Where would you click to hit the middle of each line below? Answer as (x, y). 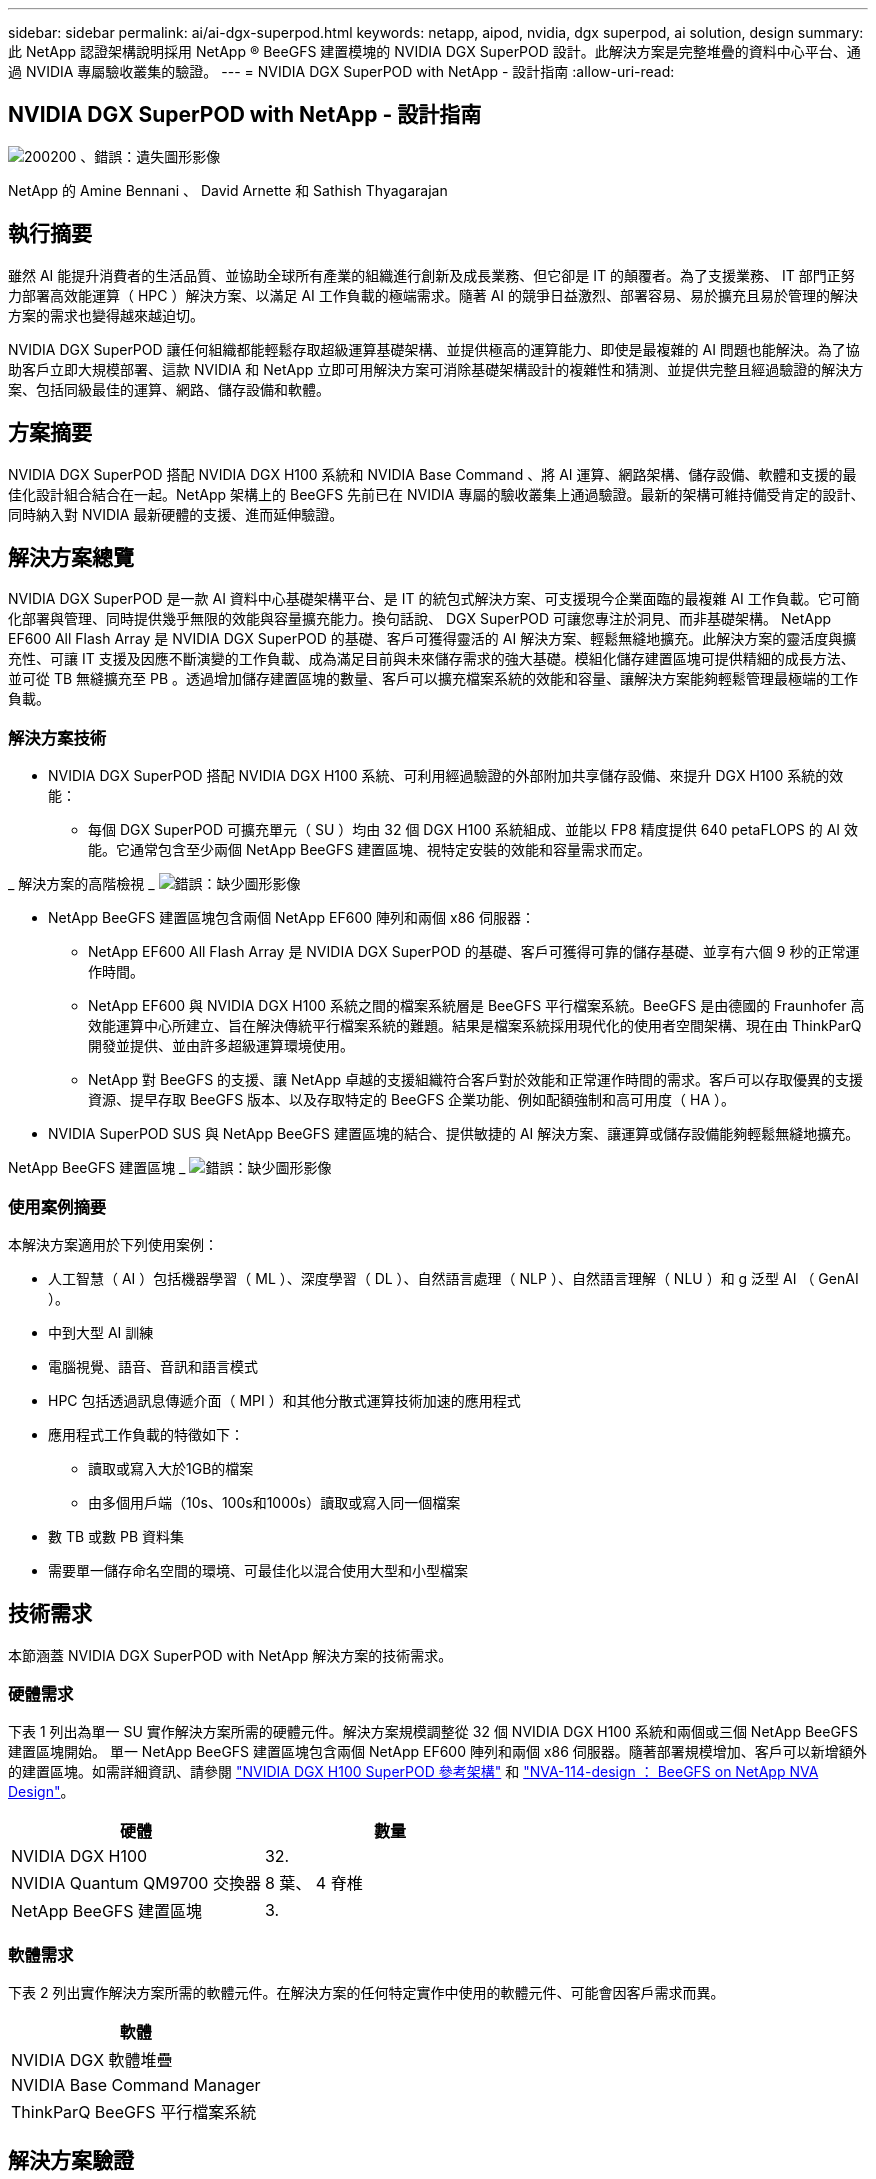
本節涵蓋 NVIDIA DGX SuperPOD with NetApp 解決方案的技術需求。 (230, 1655)
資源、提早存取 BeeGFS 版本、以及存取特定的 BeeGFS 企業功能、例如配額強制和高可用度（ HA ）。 (412, 1100)
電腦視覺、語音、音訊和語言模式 (153, 1366)
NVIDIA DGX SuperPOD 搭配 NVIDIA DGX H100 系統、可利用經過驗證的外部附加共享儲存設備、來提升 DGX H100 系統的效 (446, 776)
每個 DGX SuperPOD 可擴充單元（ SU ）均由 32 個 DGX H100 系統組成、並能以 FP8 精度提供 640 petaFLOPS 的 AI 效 (473, 830)
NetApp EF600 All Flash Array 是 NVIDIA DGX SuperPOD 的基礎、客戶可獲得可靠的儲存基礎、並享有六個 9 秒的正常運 (474, 952)
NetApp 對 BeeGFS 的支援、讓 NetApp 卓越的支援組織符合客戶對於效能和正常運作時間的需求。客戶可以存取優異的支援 (476, 1080)
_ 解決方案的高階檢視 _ (81, 884)
